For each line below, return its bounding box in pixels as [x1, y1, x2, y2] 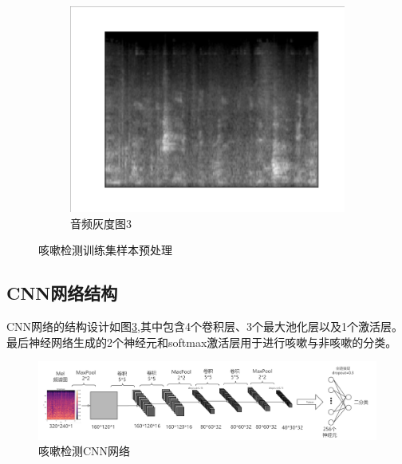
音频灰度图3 [70, 214, 132, 231]
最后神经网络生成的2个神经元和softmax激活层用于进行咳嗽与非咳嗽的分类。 [6, 333, 397, 350]
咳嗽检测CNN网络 [38, 442, 131, 459]
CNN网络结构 [6, 281, 118, 305]
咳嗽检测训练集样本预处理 [38, 242, 172, 258]
